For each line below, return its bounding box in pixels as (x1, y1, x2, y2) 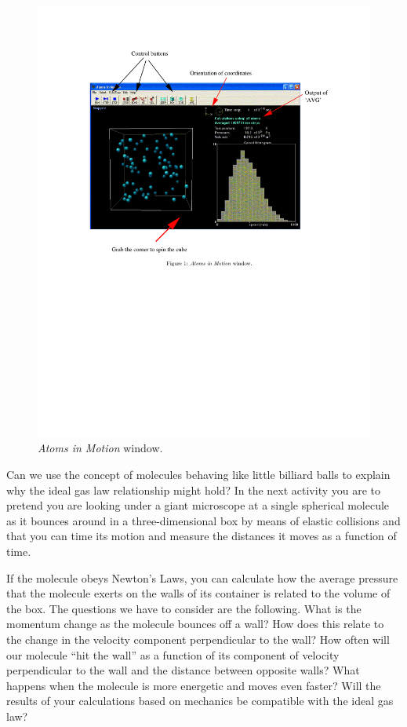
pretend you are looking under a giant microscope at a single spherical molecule (6, 497, 390, 513)
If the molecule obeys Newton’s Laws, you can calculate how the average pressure (6, 569, 398, 586)
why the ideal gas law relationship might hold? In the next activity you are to (6, 481, 381, 498)
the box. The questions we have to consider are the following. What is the (6, 600, 362, 616)
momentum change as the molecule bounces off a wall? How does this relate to (6, 616, 384, 632)
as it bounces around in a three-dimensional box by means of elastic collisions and (6, 512, 401, 528)
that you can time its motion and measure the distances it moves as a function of (6, 528, 397, 544)
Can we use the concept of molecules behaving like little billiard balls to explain (6, 466, 391, 483)
